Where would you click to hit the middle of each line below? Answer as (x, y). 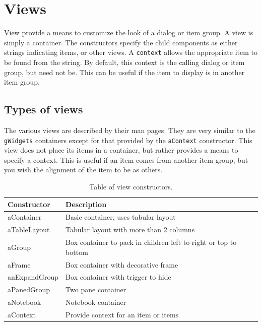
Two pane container (96, 289)
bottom (77, 252)
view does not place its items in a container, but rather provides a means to (121, 150)
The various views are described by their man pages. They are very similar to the (130, 130)
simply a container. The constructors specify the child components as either (121, 42)
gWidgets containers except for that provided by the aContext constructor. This (128, 140)
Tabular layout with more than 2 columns (130, 230)
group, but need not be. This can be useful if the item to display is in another (124, 72)
